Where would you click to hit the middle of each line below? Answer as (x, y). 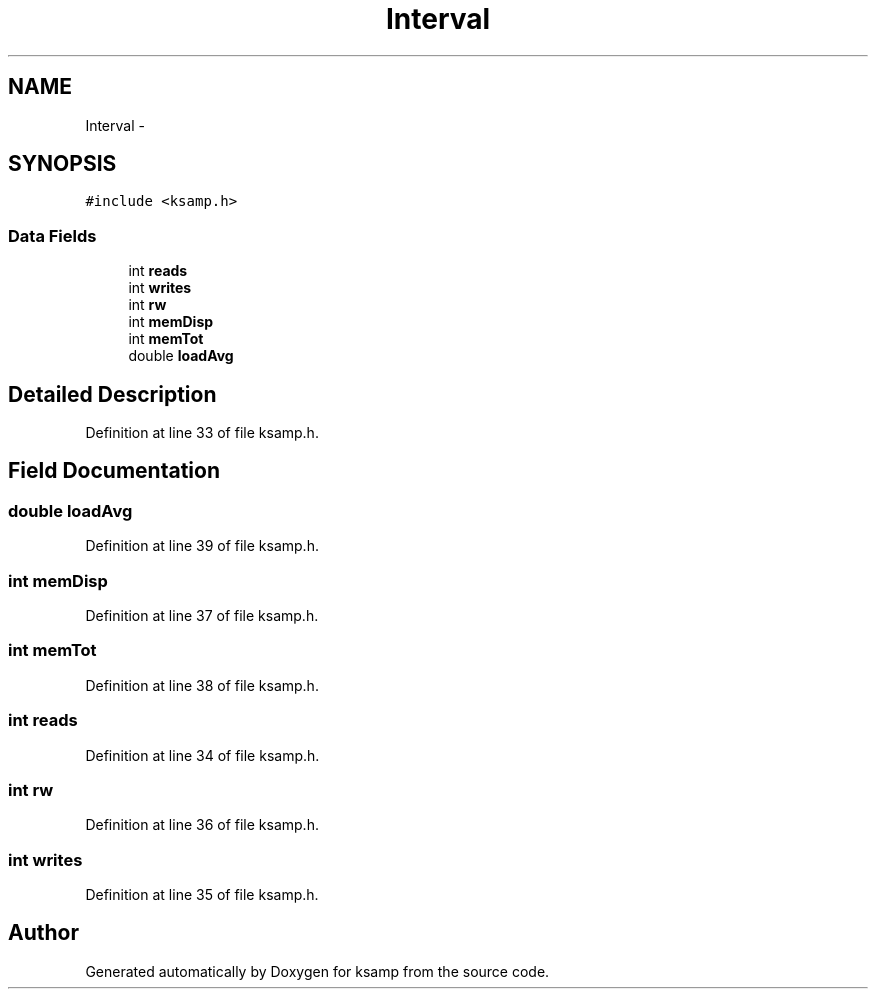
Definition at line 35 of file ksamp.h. (202, 894)
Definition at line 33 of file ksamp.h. (202, 433)
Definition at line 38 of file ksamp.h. (202, 685)
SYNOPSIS (62, 164)
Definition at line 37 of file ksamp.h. (202, 615)
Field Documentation (114, 471)
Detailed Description (112, 394)
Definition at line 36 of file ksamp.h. (202, 825)
